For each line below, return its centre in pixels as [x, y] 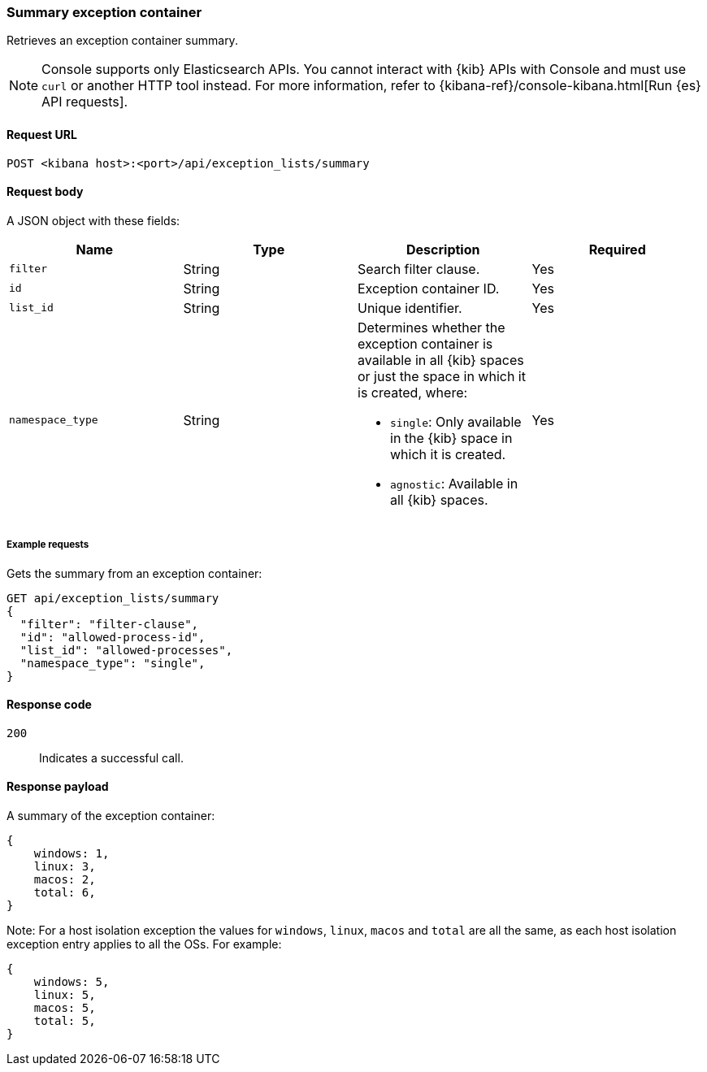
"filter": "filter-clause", [109, 624]
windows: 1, [72, 854]
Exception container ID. [429, 288]
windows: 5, [72, 982]
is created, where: [413, 392]
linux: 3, [65, 867]
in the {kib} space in [451, 438]
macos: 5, [65, 1008]
